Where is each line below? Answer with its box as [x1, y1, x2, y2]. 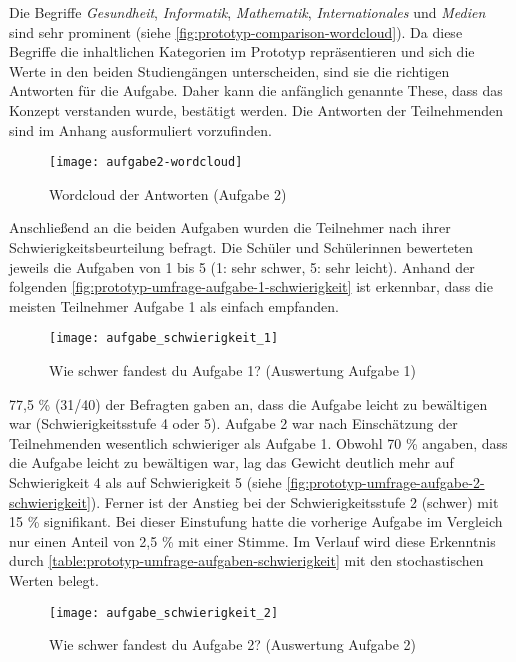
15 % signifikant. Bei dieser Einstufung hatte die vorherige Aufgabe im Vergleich [9, 511, 503, 532]
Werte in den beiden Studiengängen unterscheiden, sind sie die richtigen [9, 60, 450, 81]
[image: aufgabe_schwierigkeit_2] [49, 605, 279, 620]
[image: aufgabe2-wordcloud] [49, 155, 243, 170]
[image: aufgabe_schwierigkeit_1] [49, 331, 279, 346]
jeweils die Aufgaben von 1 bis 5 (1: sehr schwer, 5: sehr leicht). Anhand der [9, 256, 475, 277]
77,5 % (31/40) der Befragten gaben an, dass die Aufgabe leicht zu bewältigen [9, 393, 488, 414]
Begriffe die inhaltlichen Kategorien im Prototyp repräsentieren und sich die [9, 41, 475, 62]
